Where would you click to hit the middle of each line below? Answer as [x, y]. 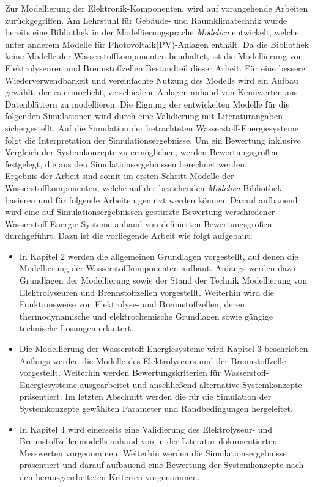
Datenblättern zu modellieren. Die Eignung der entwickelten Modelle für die [147, 104]
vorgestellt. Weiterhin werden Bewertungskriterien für [120, 372]
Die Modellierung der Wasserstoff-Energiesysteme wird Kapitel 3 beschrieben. [165, 349]
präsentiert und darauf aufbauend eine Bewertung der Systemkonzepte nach [161, 465]
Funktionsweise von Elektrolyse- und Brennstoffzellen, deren [132, 304]
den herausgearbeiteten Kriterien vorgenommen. [109, 476]
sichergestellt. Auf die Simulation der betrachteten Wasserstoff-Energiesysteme [152, 127]
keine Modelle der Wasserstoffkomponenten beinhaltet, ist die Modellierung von [154, 56]
